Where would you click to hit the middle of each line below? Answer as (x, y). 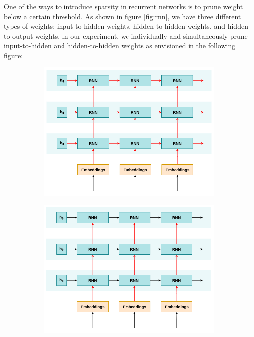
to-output (19, 35)
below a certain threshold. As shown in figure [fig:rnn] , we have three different (123, 16)
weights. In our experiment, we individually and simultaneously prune (141, 35)
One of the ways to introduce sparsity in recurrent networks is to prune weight (124, 6)
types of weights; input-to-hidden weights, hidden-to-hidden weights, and (115, 26)
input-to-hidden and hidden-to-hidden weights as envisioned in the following (120, 45)
